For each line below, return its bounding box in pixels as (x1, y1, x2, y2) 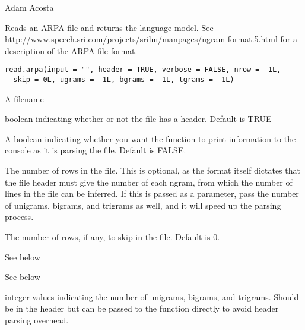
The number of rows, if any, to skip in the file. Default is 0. (5, 231, 220, 243)
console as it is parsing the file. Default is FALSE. (5, 144, 186, 156)
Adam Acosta (5, 1, 54, 13)
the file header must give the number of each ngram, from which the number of (5, 175, 293, 188)
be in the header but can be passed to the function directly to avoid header (5, 302, 279, 315)
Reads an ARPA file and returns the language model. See (5, 21, 214, 33)
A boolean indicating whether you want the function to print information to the (5, 132, 296, 144)
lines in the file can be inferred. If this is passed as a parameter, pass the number (5, 187, 299, 200)
